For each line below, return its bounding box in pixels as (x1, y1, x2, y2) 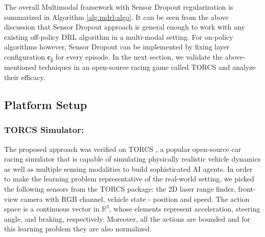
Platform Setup (4, 97, 87, 112)
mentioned (4, 62, 37, 72)
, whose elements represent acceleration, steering (109, 203, 260, 214)
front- (238, 183, 256, 194)
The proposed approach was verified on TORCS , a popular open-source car (4, 143, 242, 154)
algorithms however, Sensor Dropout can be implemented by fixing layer (4, 41, 230, 52)
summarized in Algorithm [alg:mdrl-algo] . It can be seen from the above (4, 11, 229, 22)
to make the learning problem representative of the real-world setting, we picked (4, 173, 254, 184)
